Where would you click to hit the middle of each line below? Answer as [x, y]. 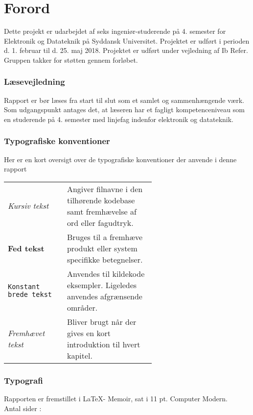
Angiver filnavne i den [105, 189]
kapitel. [80, 355]
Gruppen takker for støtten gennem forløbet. [71, 60]
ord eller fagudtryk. [100, 222]
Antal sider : [23, 408]
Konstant [24, 286]
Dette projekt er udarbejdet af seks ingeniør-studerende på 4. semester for [115, 31]
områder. [82, 307]
